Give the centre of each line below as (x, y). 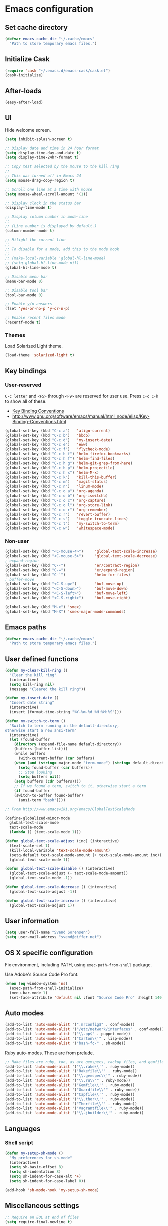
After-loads (23, 91)
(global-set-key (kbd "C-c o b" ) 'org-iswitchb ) (57, 496)
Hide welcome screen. (28, 130)
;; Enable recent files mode (35, 318)
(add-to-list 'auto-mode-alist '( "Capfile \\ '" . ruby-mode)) (70, 1094)
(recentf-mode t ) (23, 323)
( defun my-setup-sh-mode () (34, 1153)
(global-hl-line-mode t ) (31, 268)
